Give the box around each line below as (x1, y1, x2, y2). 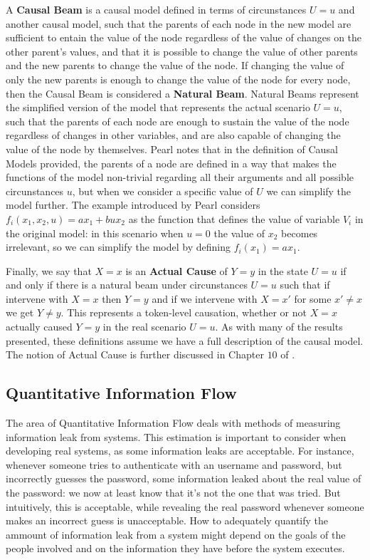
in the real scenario (102, 319, 186, 334)
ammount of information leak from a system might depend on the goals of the (6, 527, 346, 541)
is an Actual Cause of (125, 263, 228, 278)
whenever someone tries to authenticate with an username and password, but (6, 457, 342, 472)
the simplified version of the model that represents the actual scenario (6, 100, 310, 115)
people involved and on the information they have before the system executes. (6, 541, 345, 556)
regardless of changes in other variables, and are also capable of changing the (6, 128, 341, 142)
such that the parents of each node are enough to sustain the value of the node (6, 113, 349, 128)
